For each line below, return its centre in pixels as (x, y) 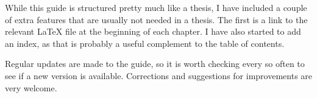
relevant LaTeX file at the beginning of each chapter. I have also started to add (153, 31)
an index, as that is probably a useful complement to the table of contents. (145, 43)
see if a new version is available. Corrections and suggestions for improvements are (159, 75)
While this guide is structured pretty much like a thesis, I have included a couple (156, 7)
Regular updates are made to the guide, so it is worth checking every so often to (155, 64)
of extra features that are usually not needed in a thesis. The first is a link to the (156, 19)
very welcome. (31, 87)
